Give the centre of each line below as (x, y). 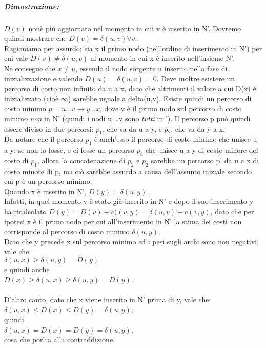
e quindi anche (27, 269)
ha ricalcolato (25, 211)
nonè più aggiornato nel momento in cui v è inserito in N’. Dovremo (135, 28)
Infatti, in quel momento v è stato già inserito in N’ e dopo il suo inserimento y (129, 201)
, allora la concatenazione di (81, 160)
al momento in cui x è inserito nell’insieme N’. (162, 58)
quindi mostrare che (35, 38)
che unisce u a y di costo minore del (202, 150)
